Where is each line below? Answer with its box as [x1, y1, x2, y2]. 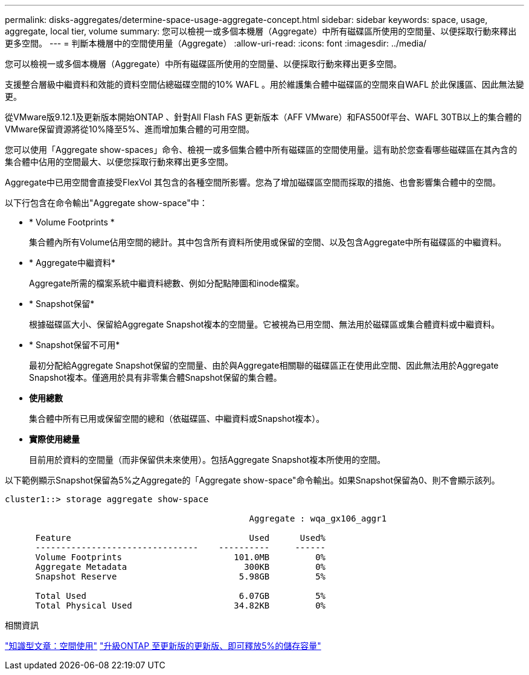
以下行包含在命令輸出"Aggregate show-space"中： [5, 198, 208, 208]
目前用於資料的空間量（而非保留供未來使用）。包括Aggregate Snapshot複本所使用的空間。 [29, 454, 386, 465]
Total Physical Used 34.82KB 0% [35, 601, 326, 610]
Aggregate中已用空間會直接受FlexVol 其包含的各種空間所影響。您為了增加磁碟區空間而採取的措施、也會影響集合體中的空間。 [5, 177, 501, 187]
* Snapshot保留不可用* [29, 340, 120, 350]
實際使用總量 [29, 434, 80, 444]
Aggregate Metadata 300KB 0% [35, 562, 326, 572]
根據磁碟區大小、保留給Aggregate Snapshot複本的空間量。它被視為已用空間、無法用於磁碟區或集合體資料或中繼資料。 [29, 319, 500, 329]
